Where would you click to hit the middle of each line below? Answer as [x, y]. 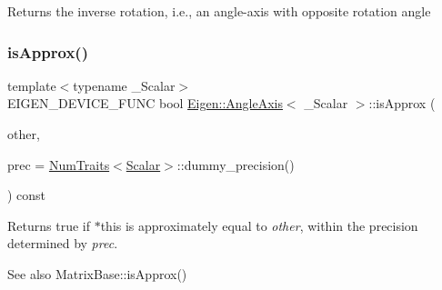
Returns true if [49, 225]
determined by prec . [63, 243]
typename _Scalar [124, 85]
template [32, 85]
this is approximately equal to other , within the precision [259, 225]
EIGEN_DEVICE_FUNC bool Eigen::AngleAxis [145, 103]
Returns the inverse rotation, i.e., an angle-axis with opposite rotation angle [219, 11]
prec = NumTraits [59, 164]
